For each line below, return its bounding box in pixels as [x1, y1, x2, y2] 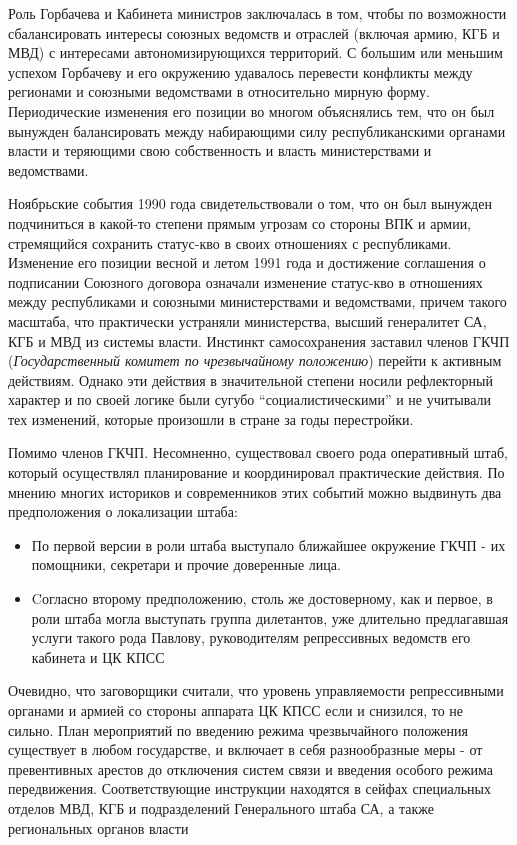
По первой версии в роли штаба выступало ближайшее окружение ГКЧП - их [31, 534, 506, 555]
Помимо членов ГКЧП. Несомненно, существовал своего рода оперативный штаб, [8, 442, 508, 463]
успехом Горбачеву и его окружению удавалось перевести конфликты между [8, 61, 473, 82]
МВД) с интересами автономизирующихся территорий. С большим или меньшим [8, 42, 503, 63]
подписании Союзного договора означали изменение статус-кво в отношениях [8, 271, 483, 292]
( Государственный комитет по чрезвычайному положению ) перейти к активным [8, 350, 502, 371]
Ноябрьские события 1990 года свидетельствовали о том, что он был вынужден [8, 193, 492, 214]
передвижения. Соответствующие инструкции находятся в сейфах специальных [8, 778, 492, 799]
